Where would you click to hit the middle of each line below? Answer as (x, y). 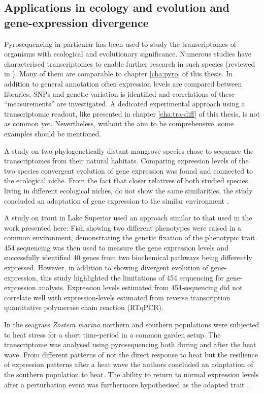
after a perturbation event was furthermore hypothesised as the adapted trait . (127, 384)
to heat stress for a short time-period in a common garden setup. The (112, 334)
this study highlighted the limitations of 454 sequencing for (132, 277)
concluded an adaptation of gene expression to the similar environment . (117, 200)
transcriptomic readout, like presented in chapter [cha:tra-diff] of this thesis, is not (132, 113)
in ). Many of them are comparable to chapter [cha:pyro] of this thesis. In (118, 74)
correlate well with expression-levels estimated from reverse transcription (117, 297)
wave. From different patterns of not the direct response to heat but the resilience (131, 354)
